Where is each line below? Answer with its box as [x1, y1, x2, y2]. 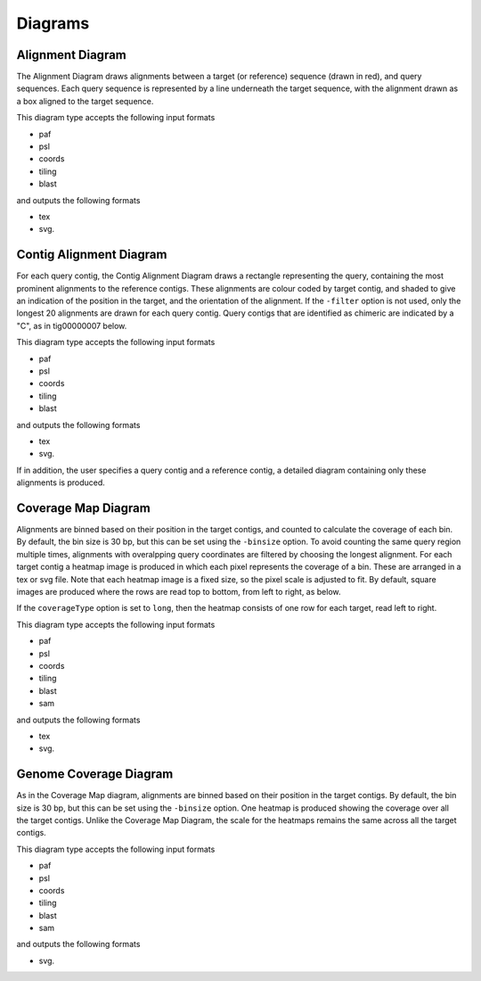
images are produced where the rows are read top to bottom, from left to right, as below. [16, 586, 342, 597]
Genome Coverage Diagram [16, 767, 174, 782]
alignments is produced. [16, 477, 106, 488]
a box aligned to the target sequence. [16, 95, 154, 106]
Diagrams [16, 13, 90, 33]
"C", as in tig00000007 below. [16, 320, 127, 331]
